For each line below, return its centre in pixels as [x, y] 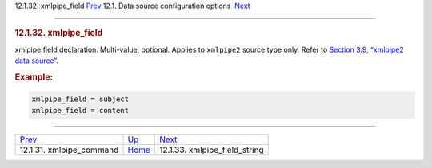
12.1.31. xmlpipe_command [69, 150]
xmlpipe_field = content [80, 110]
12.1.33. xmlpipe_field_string [211, 150]
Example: [34, 77]
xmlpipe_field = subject [80, 99]
